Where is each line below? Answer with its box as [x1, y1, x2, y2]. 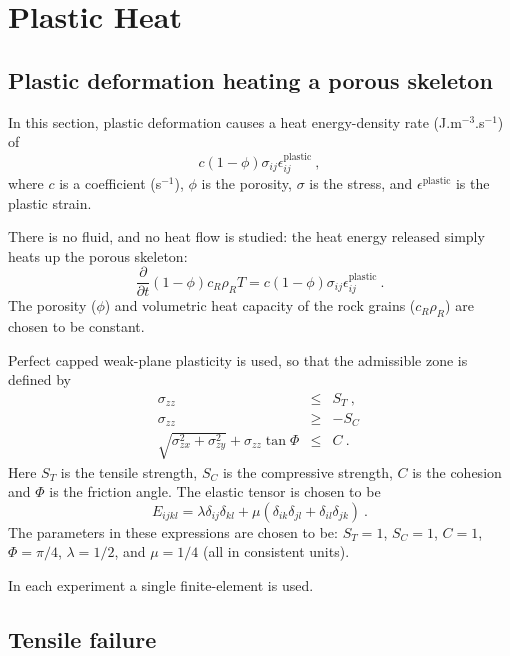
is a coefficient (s [59, 173, 162, 193]
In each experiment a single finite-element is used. [8, 574, 314, 595]
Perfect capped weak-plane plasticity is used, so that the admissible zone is [8, 349, 468, 370]
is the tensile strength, [60, 461, 198, 482]
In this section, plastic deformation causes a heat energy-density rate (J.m [8, 111, 462, 132]
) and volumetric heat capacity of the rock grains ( [104, 295, 416, 316]
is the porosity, [201, 173, 292, 193]
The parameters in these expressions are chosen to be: [8, 521, 338, 542]
